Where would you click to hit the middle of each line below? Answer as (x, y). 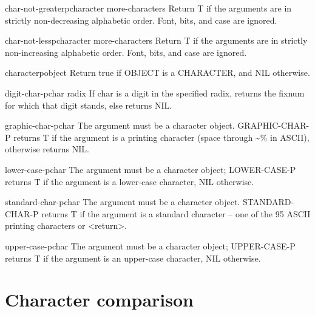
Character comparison (99, 300)
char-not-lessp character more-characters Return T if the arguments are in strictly (156, 40)
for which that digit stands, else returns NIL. (89, 105)
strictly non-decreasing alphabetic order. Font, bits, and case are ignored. (141, 20)
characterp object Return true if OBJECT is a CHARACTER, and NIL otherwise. (157, 73)
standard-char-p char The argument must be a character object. (123, 202)
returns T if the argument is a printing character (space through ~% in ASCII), (161, 137)
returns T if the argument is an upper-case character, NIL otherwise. (133, 258)
